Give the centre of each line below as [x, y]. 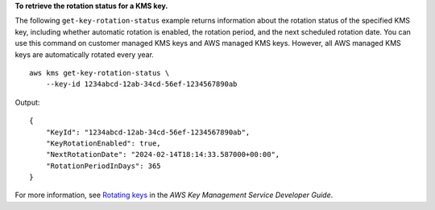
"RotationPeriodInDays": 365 [103, 166]
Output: [27, 102]
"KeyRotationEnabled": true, [103, 143]
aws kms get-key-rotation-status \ [99, 73]
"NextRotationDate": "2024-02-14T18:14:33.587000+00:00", [163, 154]
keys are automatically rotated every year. [85, 54]
